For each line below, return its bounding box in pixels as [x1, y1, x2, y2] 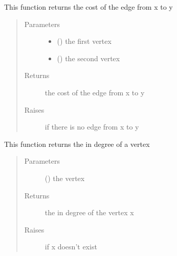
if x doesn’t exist [45, 241, 97, 252]
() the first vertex [57, 36, 112, 46]
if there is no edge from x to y [45, 121, 139, 132]
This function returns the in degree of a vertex [4, 138, 150, 149]
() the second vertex [57, 53, 120, 63]
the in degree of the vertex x [45, 207, 134, 218]
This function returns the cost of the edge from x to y [4, 2, 173, 12]
